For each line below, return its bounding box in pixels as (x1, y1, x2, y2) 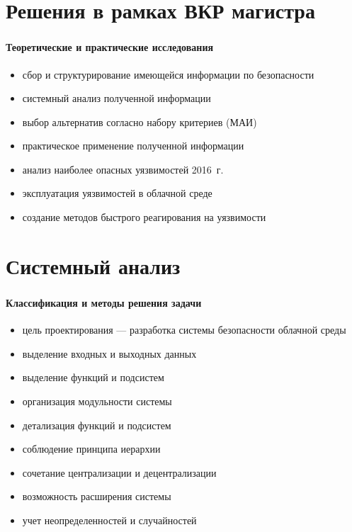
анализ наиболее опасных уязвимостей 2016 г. (22, 162, 224, 176)
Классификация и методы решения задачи (6, 295, 202, 310)
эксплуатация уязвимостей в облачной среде (22, 186, 212, 200)
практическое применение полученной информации (22, 138, 244, 153)
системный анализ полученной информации (22, 91, 211, 106)
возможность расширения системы (22, 489, 171, 504)
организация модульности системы (22, 393, 172, 408)
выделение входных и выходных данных (22, 346, 197, 361)
